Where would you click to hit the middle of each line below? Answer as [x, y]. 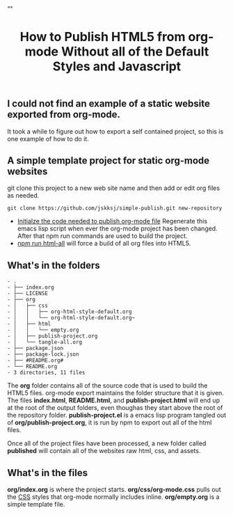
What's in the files [48, 473]
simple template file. [36, 505]
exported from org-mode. [64, 114]
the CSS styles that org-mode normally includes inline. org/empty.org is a [113, 497]
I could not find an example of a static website [109, 104]
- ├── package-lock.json [43, 355]
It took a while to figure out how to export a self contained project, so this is [115, 131]
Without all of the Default [135, 52]
